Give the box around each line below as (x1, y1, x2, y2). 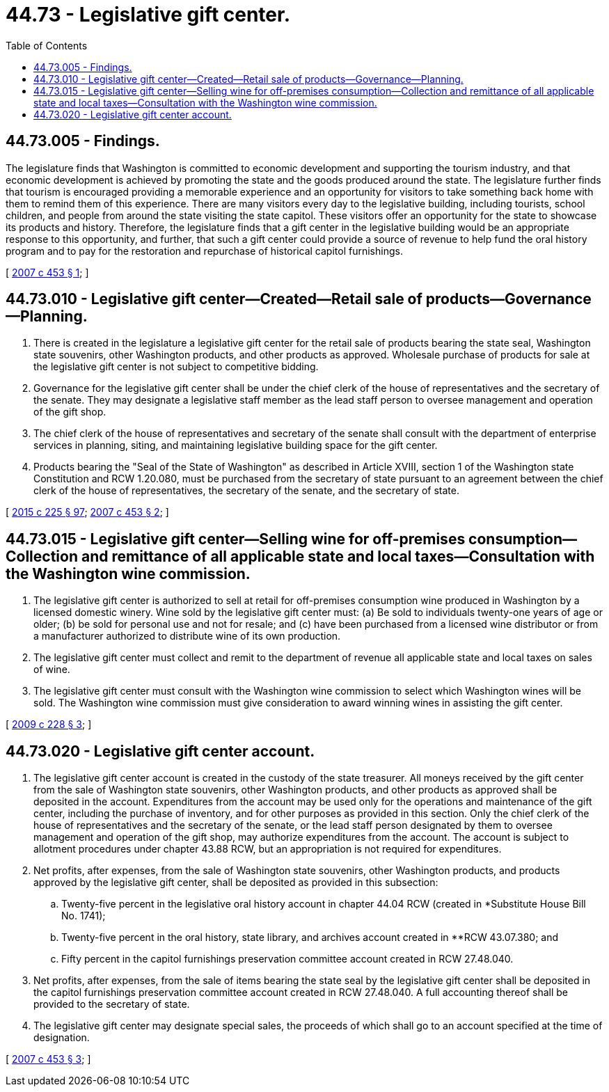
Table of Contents (6, 39, 88, 52)
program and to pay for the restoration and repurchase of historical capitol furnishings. (6, 244, 403, 257)
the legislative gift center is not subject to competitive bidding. (33, 361, 319, 373)
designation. (33, 1031, 90, 1044)
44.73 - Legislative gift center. (6, 3, 291, 26)
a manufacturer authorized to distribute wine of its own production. (33, 630, 341, 642)
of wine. (33, 663, 70, 676)
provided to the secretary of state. (33, 998, 190, 1011)
